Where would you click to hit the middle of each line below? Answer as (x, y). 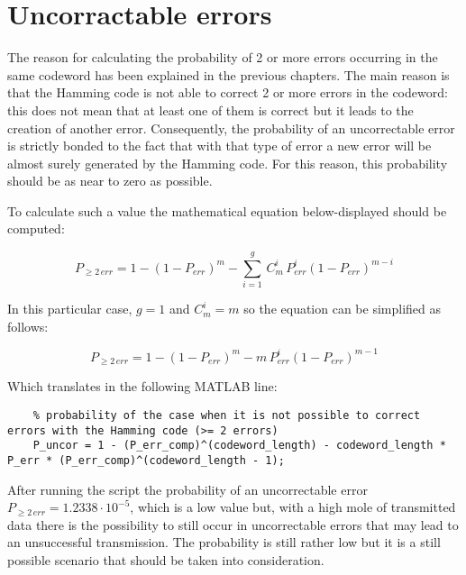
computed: (36, 228)
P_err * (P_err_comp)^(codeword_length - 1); (146, 460)
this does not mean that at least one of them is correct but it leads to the (210, 110)
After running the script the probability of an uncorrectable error (187, 489)
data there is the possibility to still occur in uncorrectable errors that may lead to (233, 524)
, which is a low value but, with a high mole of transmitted (293, 507)
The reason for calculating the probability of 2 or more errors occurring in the (223, 57)
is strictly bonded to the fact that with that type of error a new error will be (219, 146)
